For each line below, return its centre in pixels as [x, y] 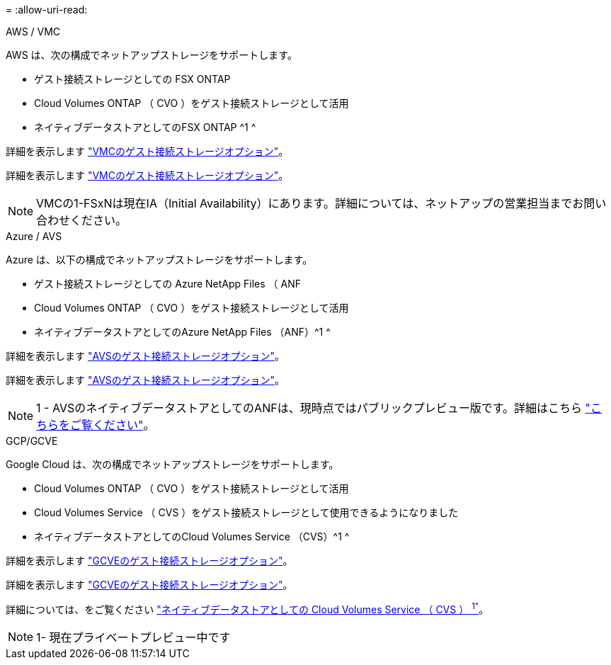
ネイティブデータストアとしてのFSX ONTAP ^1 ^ [145, 127]
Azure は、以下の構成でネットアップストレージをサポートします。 [159, 260]
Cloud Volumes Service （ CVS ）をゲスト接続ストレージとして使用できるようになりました [246, 512]
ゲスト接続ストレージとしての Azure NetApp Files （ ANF [168, 284]
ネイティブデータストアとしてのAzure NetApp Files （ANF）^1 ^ [182, 332]
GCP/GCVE [32, 441]
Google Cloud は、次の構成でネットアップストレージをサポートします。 [172, 464]
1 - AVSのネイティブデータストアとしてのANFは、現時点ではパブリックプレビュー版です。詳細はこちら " [313, 408]
